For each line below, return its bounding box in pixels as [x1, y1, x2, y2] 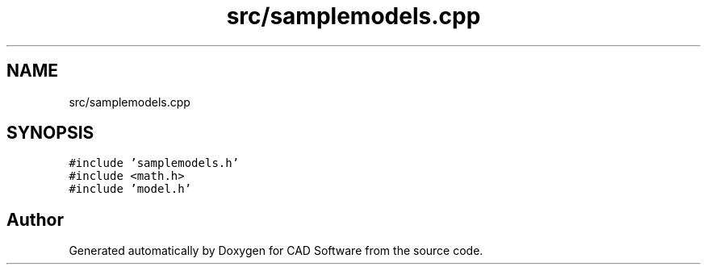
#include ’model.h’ [69, 182, 192, 196]
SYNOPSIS [6, 123, 94, 144]
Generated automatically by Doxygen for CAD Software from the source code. [69, 244, 483, 258]
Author [6, 209, 64, 230]
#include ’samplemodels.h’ [69, 156, 240, 170]
